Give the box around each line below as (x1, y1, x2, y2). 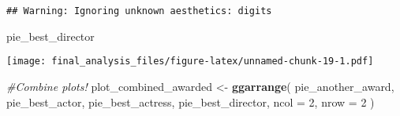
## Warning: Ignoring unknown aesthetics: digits (6, 5, 272, 16)
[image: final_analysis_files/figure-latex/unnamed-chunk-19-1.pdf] (6, 56, 374, 67)
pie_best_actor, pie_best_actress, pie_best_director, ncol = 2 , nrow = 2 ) (6, 93, 375, 110)
